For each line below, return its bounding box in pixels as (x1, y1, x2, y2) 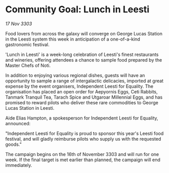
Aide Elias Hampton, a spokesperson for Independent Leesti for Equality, (5, 114, 159, 121)
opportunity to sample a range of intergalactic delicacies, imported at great (5, 78, 164, 84)
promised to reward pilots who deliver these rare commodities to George (5, 99, 159, 106)
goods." (5, 141, 22, 147)
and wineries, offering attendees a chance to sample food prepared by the (5, 56, 162, 63)
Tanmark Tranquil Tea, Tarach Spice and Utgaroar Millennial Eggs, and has (5, 94, 163, 100)
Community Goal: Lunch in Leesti (5, 4, 150, 15)
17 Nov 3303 (5, 21, 32, 27)
